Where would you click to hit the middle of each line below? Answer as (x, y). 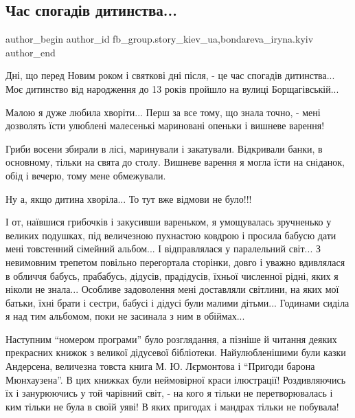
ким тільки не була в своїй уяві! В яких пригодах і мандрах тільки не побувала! (172, 406)
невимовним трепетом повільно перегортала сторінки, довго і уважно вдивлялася (175, 262)
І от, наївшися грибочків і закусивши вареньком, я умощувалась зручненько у (169, 222)
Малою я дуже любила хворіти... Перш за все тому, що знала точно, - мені (163, 112)
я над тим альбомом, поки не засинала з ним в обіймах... (125, 316)
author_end (31, 52)
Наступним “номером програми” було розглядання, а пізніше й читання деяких (171, 339)
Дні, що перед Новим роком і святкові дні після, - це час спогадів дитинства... (170, 75)
